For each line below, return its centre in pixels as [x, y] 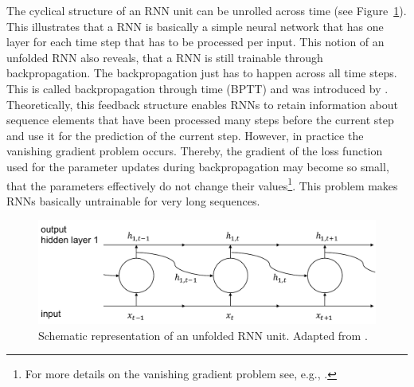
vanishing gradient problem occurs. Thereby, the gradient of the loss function [195, 151]
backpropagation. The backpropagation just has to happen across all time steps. [202, 73]
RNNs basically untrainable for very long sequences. [133, 200]
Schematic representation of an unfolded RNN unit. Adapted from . [203, 335]
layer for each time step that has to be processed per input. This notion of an [195, 42]
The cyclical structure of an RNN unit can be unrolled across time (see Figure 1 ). [207, 10]
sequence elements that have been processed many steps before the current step [200, 120]
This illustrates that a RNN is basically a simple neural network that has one [195, 26]
